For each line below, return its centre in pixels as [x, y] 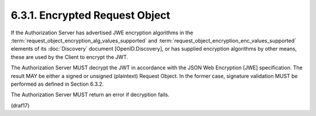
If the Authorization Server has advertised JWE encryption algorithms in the [102, 33]
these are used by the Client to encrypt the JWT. [69, 57]
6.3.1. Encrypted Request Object [91, 15]
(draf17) [20, 106]
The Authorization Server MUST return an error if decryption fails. [90, 95]
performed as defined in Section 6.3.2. [57, 84]
